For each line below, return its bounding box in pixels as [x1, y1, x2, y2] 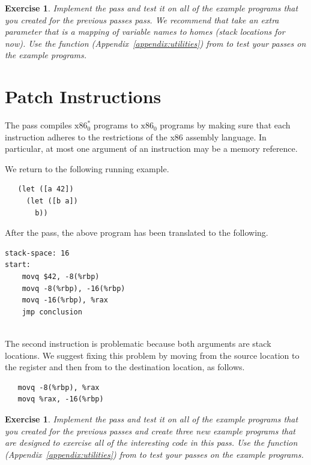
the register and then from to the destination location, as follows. [5, 361, 245, 373]
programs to [93, 119, 138, 131]
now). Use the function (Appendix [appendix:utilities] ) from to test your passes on [5, 37, 306, 49]
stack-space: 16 [5, 248, 70, 257]
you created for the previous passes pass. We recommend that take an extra [5, 13, 279, 26]
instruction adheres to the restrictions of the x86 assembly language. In [5, 130, 267, 143]
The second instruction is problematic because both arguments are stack [5, 337, 271, 349]
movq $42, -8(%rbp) [22, 272, 100, 281]
